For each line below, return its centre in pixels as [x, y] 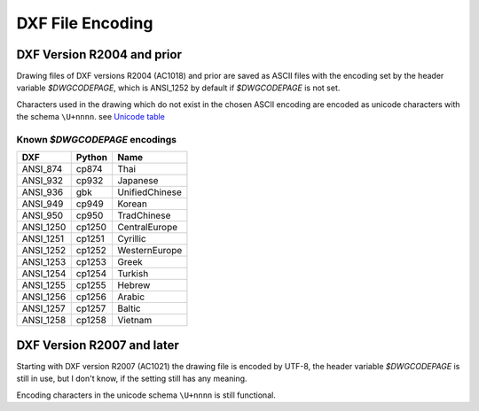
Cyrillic [131, 239]
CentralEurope [147, 228]
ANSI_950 [43, 215]
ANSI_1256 [44, 297]
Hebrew [133, 285]
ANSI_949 [43, 204]
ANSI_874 [42, 169]
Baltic [129, 308]
